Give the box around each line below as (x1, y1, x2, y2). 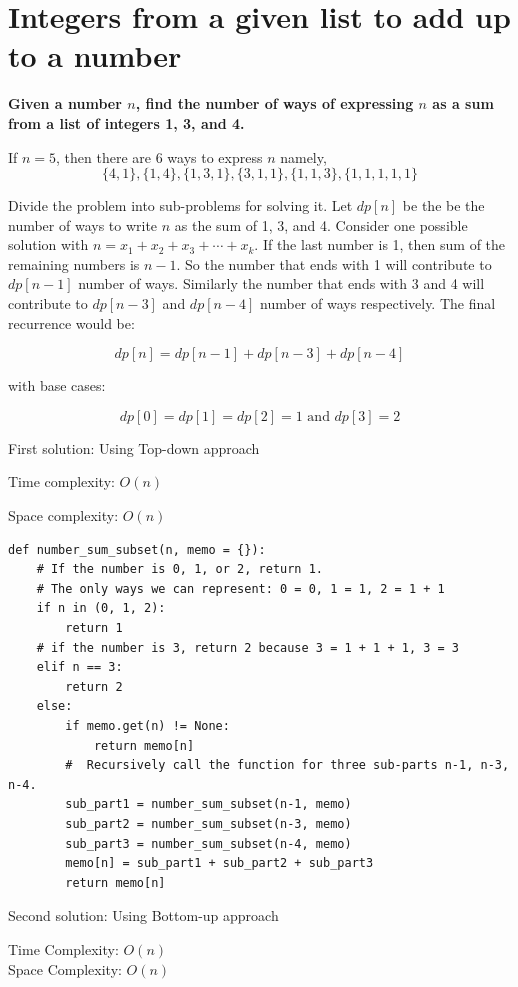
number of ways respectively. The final (260, 293, 496, 314)
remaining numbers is (8, 253, 140, 274)
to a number (8, 35, 182, 76)
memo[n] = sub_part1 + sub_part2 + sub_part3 (65, 856, 374, 871)
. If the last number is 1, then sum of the (254, 234, 506, 255)
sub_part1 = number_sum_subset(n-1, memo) (65, 797, 352, 812)
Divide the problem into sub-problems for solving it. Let (8, 195, 353, 216)
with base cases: (8, 375, 106, 396)
